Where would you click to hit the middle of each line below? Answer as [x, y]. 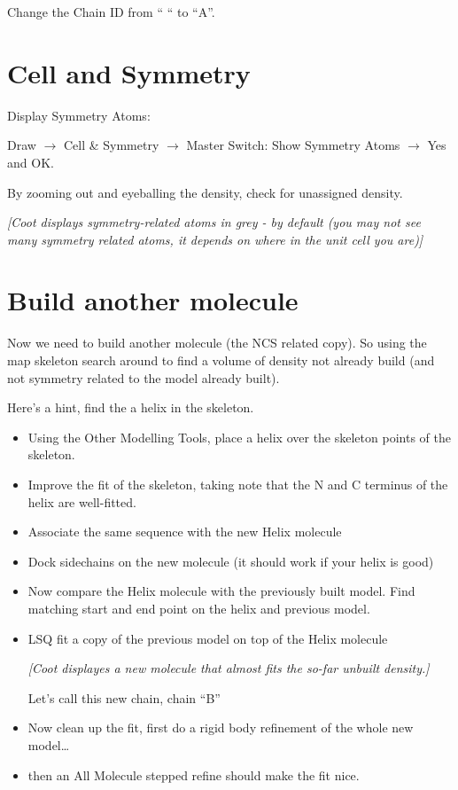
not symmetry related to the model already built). [144, 377]
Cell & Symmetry [111, 145]
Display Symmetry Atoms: [79, 115]
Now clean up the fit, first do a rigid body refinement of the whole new [221, 727]
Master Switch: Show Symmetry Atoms [293, 145]
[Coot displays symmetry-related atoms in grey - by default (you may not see [214, 222]
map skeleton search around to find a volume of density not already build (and [221, 360]
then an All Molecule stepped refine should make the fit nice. [194, 774]
